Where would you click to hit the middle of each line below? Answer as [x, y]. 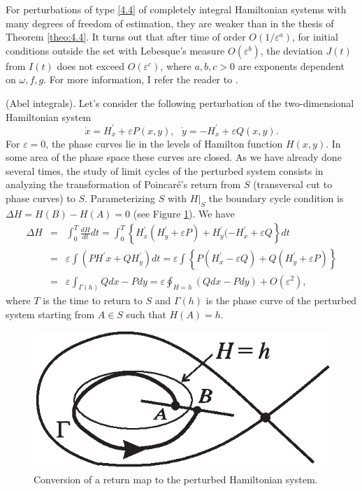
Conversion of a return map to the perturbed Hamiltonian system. [176, 479]
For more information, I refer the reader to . [144, 79]
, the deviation [291, 50]
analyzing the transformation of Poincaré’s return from [123, 184]
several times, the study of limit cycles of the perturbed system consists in [165, 170]
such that [146, 314]
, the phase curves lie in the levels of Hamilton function [164, 143]
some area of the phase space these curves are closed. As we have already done [174, 157]
